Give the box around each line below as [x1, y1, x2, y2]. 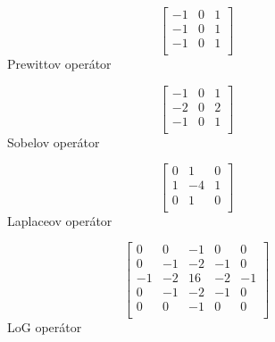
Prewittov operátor [7, 54, 112, 73]
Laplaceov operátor [7, 211, 112, 229]
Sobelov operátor [7, 132, 100, 151]
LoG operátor [7, 318, 82, 337]
